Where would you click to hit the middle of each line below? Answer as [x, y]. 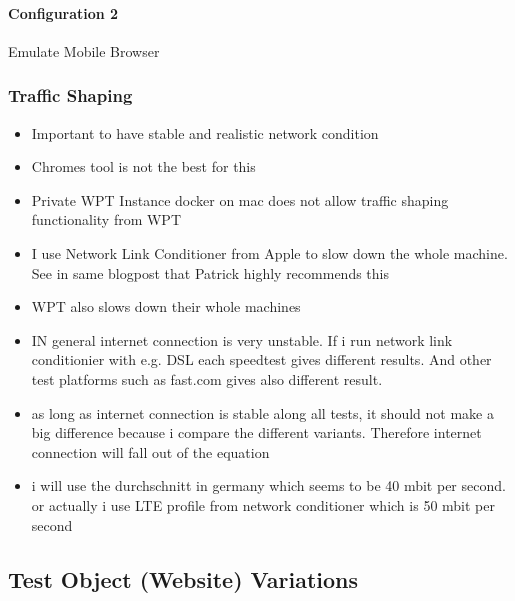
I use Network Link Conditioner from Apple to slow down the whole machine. [269, 252]
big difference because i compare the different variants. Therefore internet [256, 432]
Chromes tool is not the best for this [143, 166]
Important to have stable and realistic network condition [205, 132]
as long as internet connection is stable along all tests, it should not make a [262, 412]
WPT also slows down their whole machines [166, 306]
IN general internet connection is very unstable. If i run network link [242, 339]
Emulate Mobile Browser [84, 50]
